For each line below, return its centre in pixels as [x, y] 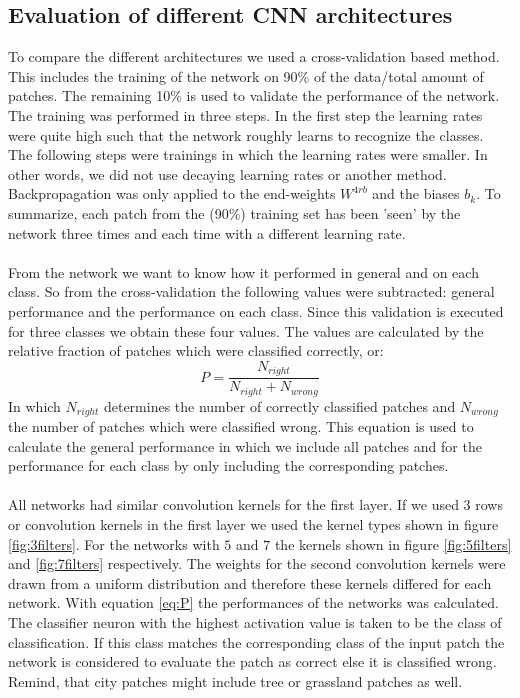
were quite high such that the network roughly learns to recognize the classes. [246, 134]
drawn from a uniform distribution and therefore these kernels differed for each [250, 582]
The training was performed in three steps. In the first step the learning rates [245, 114]
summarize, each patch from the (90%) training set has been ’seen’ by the [234, 212]
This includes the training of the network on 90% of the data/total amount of [246, 75]
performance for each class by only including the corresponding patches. [228, 465]
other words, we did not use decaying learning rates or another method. [227, 173]
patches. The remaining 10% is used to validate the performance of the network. [254, 95]
